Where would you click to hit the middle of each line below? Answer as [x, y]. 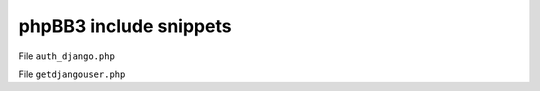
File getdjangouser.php [72, 74]
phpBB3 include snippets [125, 26]
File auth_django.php [66, 56]
